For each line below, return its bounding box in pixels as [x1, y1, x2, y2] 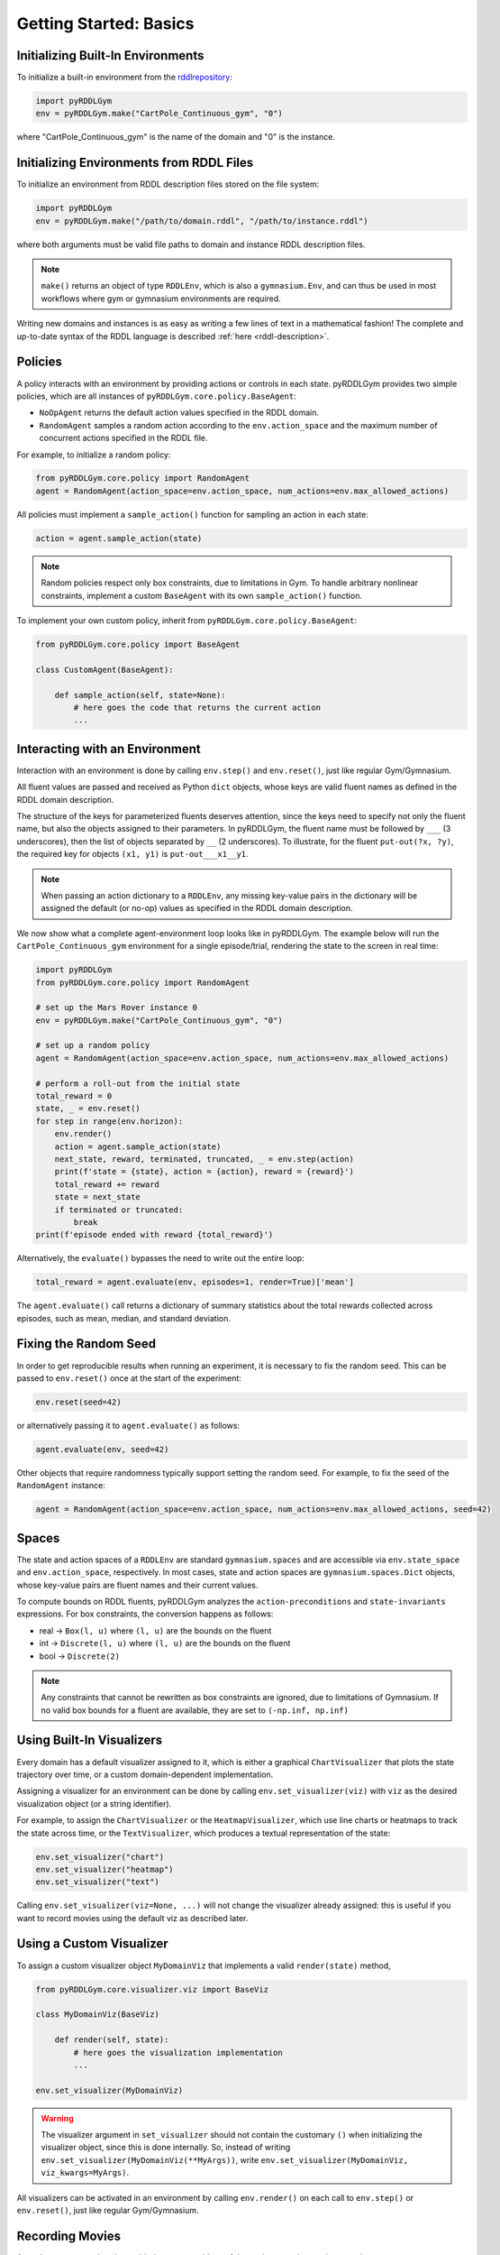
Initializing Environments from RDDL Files [16, 155, 254, 170]
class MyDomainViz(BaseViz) [35, 2010, 159, 2020]
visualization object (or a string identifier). [16, 1798, 172, 1809]
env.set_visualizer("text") [35, 1877, 159, 1887]
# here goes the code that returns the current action [73, 702, 322, 713]
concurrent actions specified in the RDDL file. [39, 433, 208, 444]
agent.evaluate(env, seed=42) [35, 1444, 169, 1454]
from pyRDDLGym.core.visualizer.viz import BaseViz [35, 1984, 269, 1994]
